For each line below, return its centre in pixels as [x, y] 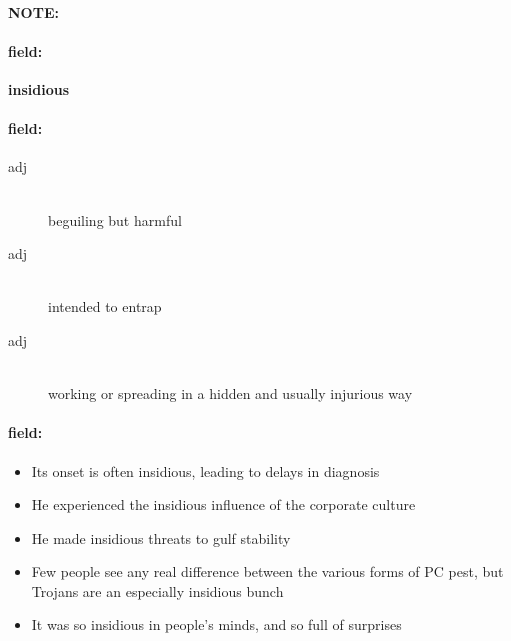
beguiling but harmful [115, 219]
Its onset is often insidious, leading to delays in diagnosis [205, 470]
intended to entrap [105, 306]
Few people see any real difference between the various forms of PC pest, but [267, 571]
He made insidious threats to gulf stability [161, 537]
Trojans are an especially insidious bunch [157, 590]
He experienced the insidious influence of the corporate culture [223, 504]
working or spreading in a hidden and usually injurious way [230, 393]
